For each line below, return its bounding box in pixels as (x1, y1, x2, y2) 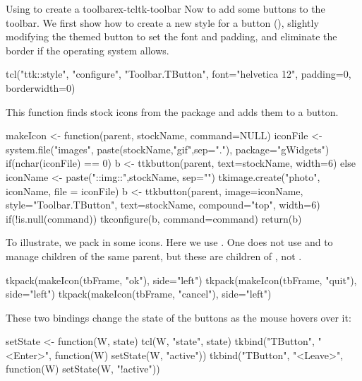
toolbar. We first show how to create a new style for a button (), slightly (6, 15, 319, 30)
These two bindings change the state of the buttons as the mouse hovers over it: (6, 310, 351, 324)
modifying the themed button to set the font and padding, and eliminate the (6, 29, 337, 44)
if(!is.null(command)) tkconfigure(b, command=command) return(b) (6, 211, 302, 225)
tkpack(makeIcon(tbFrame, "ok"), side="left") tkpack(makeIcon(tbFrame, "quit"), (6, 272, 357, 287)
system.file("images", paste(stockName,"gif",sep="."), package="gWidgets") (6, 141, 330, 156)
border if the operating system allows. (6, 42, 169, 57)
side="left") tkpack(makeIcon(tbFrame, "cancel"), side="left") (6, 286, 272, 301)
